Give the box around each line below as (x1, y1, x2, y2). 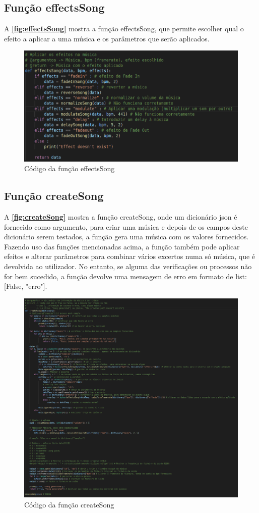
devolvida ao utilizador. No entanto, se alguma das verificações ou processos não (4, 261, 252, 271)
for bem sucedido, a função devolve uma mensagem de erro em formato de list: (4, 271, 247, 281)
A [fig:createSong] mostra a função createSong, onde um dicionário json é (4, 212, 237, 222)
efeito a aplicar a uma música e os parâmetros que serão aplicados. (4, 33, 210, 43)
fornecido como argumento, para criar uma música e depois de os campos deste (4, 221, 248, 232)
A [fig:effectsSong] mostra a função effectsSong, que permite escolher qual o (4, 23, 244, 34)
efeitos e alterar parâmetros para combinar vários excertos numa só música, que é (4, 251, 255, 262)
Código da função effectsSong (24, 163, 115, 174)
